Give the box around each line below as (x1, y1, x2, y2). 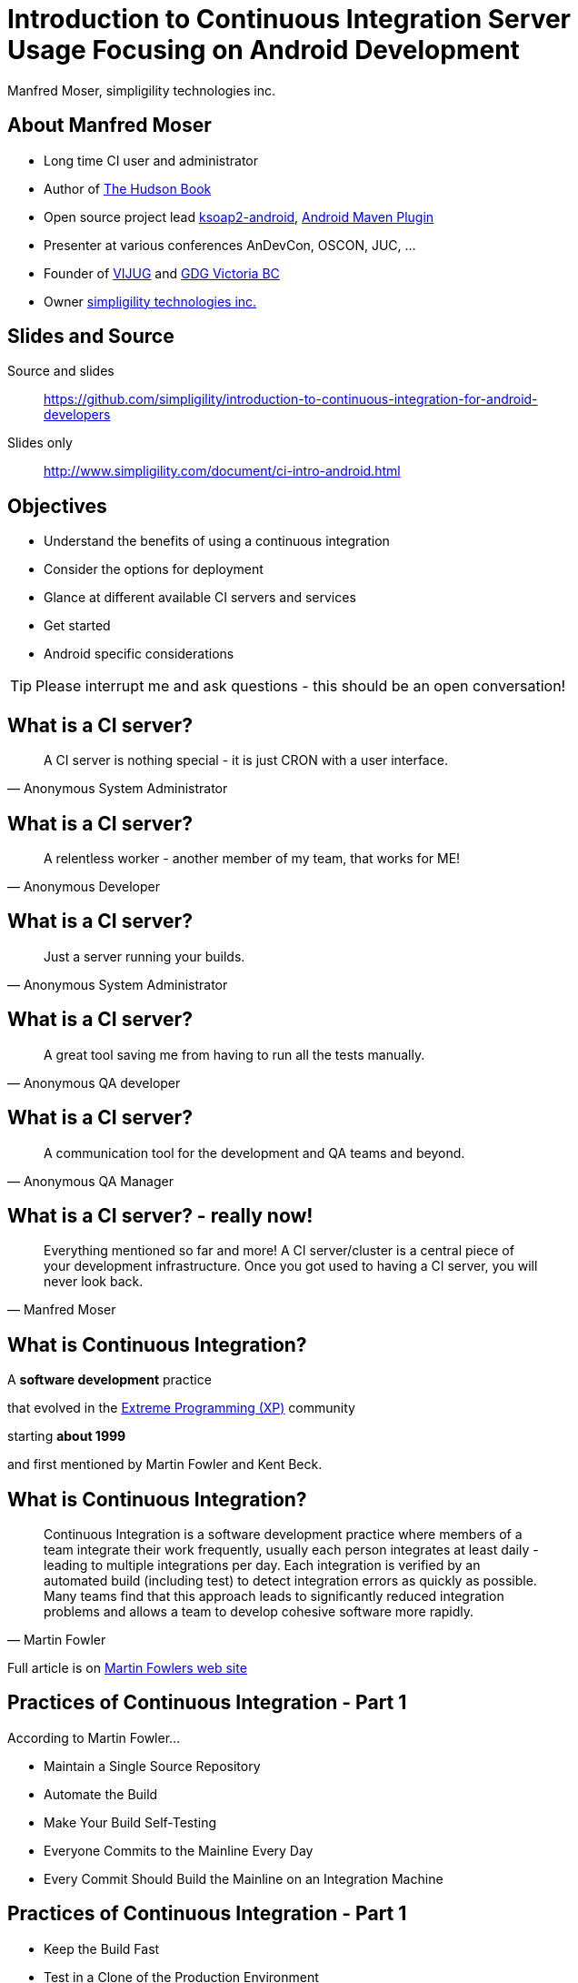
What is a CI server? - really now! (7, 1203, 314, 1227)
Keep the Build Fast (44, 1940, 160, 1957)
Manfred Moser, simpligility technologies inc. (7, 82, 275, 98)
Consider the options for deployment (44, 561, 264, 578)
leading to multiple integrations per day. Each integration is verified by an (44, 1557, 481, 1574)
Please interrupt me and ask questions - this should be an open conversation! (35, 677, 566, 696)
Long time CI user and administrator (44, 152, 259, 168)
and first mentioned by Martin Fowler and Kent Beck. (7, 1456, 323, 1473)
